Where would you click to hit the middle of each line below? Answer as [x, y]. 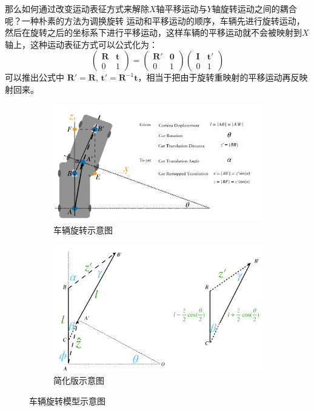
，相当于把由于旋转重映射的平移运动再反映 [223, 77]
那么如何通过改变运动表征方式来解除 [77, 8]
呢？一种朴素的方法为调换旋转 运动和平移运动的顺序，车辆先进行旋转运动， [155, 20]
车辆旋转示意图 [83, 229]
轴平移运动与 [182, 8]
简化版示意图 [79, 380]
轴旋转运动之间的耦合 [254, 8]
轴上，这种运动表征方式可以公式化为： [81, 44]
